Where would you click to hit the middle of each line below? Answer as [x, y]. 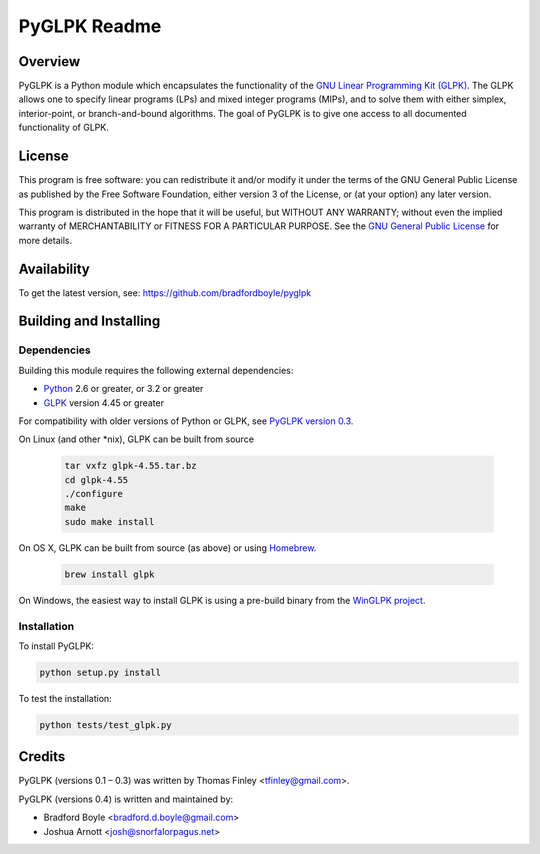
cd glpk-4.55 [96, 479]
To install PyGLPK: [56, 646]
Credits [42, 756]
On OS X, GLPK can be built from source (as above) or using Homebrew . [167, 547]
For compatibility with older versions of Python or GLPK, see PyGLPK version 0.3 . [186, 421]
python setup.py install [100, 672]
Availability [54, 268]
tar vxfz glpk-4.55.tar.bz [130, 466]
